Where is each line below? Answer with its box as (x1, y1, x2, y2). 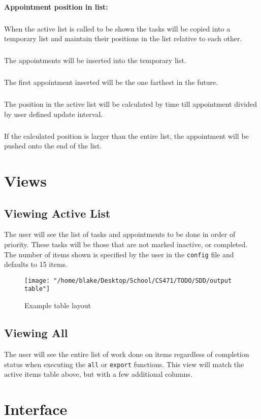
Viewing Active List (4, 205, 111, 221)
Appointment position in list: (4, 1, 108, 12)
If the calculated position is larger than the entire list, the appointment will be (4, 130, 249, 141)
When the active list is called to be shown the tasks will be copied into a (4, 23, 231, 34)
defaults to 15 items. (4, 259, 68, 270)
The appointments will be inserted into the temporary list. (4, 55, 186, 66)
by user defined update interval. (4, 108, 103, 119)
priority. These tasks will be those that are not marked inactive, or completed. (4, 238, 248, 249)
